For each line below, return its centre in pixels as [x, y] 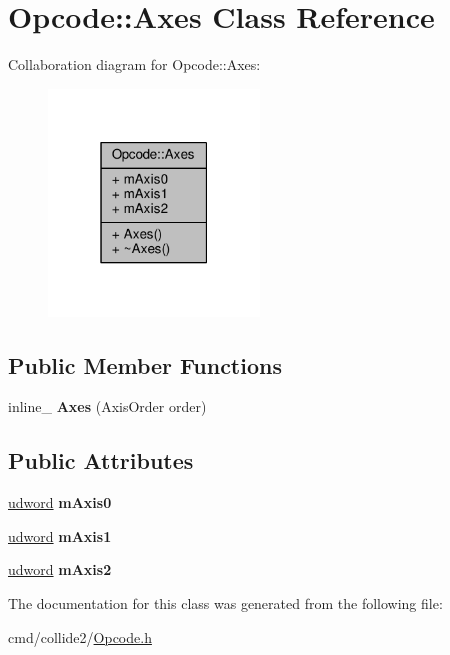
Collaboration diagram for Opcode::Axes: [134, 64]
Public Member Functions [145, 364]
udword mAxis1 [60, 535]
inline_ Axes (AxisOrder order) [107, 406]
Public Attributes [101, 460]
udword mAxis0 [60, 502]
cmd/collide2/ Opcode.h [80, 636]
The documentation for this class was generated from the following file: [225, 603]
